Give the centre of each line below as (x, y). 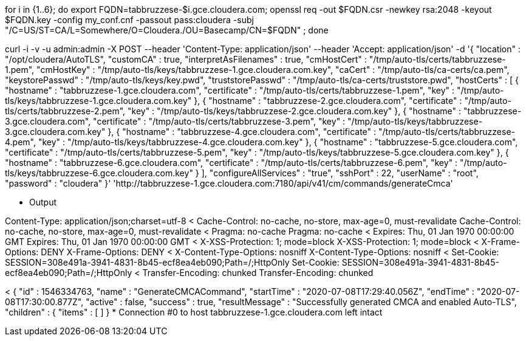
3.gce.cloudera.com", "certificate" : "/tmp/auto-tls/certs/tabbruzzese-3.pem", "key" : (175, 121)
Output (43, 202)
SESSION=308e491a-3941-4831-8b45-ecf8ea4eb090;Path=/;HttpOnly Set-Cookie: (172, 262)
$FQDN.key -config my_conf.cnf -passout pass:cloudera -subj (129, 20)
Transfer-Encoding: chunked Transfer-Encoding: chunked (258, 273)
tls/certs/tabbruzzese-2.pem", (65, 111)
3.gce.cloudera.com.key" (55, 132)
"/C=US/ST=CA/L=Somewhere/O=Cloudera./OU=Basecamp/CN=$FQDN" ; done (167, 30)
